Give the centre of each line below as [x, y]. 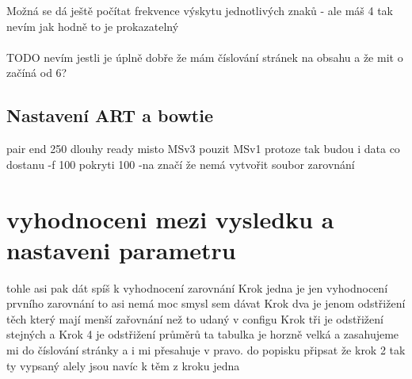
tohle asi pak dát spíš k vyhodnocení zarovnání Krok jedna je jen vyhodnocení [197, 287]
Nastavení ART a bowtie [110, 115]
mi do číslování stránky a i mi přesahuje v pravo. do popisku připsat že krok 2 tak [206, 350]
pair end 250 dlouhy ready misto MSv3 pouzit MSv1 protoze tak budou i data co [203, 149]
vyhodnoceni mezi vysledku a [170, 218]
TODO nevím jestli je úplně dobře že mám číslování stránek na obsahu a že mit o [205, 57]
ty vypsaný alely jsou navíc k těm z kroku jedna [123, 365]
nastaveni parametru [121, 249]
